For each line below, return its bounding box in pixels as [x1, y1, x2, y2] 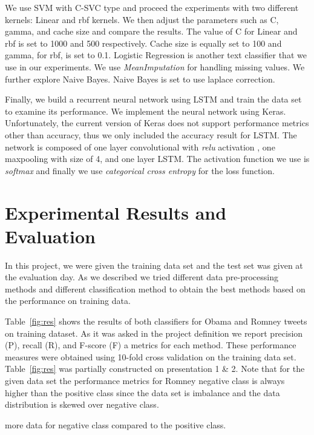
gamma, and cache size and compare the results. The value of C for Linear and [5, 25, 298, 38]
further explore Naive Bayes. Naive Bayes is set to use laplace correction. [5, 72, 275, 85]
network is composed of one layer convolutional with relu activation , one [5, 140, 275, 153]
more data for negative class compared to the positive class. [5, 418, 226, 431]
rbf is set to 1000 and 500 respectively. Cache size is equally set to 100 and [5, 36, 282, 49]
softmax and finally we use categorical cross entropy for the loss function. [5, 164, 275, 177]
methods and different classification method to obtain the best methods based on [5, 282, 306, 295]
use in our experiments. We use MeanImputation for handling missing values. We [5, 60, 305, 73]
